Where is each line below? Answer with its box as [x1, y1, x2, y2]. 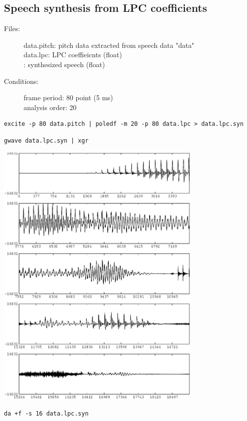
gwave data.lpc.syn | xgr [4, 137, 89, 144]
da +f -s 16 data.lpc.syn [4, 410, 89, 417]
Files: [4, 23, 20, 34]
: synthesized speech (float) [24, 59, 105, 69]
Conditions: [4, 76, 39, 86]
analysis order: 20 [24, 102, 77, 112]
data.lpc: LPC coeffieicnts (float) [24, 49, 122, 60]
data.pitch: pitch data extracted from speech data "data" [24, 39, 194, 50]
